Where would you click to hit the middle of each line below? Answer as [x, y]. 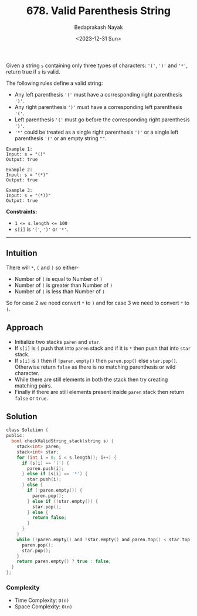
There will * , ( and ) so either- [43, 267]
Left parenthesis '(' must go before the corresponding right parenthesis [102, 120]
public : [16, 436]
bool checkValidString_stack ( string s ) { [63, 441]
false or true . [31, 398]
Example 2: [19, 170]
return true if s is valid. [33, 71]
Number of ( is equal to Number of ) [58, 279]
